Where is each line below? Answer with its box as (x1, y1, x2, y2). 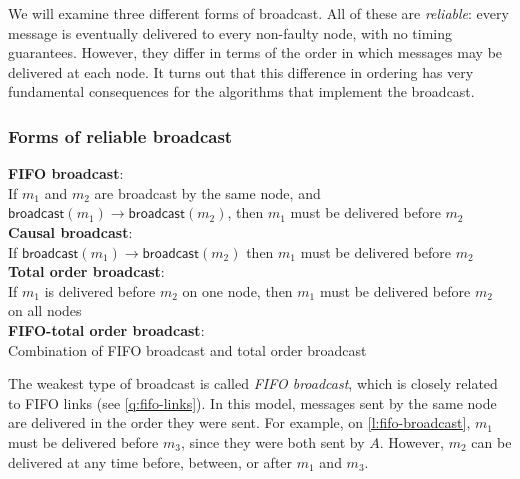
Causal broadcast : (8, 221, 133, 242)
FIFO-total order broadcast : (8, 319, 205, 340)
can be (471, 431, 512, 452)
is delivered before (44, 280, 156, 301)
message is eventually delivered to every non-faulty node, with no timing (8, 22, 453, 43)
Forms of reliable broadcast (8, 123, 233, 148)
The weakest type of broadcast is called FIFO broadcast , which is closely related (8, 373, 498, 394)
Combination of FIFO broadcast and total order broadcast (8, 339, 367, 360)
